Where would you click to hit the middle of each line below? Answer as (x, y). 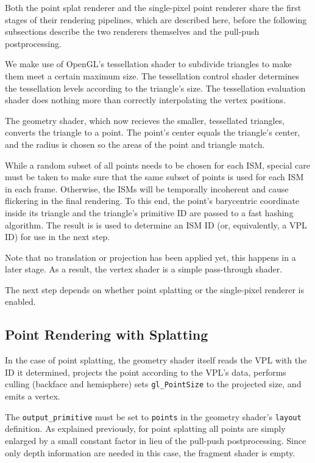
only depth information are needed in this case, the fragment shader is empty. (150, 452)
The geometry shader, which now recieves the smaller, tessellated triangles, (145, 120)
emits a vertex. (33, 396)
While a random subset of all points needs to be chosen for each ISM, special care (158, 165)
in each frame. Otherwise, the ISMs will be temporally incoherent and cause (147, 188)
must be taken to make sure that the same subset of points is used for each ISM (154, 177)
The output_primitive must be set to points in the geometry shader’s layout (153, 416)
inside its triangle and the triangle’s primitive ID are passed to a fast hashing (149, 212)
